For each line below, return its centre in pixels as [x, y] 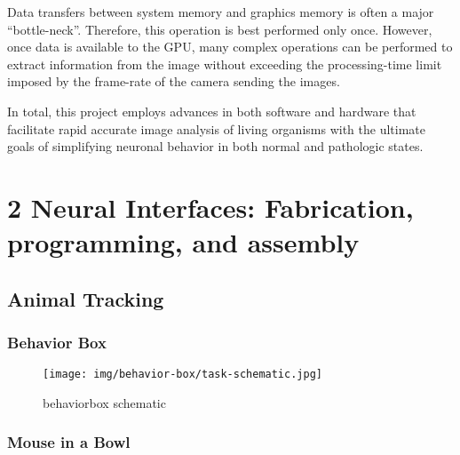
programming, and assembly [183, 242]
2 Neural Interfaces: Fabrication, [210, 207]
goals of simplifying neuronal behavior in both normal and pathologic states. [215, 146]
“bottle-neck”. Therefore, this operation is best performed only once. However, [220, 29]
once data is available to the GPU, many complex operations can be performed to [230, 47]
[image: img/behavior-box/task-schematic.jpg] [182, 375]
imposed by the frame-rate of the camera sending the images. [174, 81]
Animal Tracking [86, 298]
